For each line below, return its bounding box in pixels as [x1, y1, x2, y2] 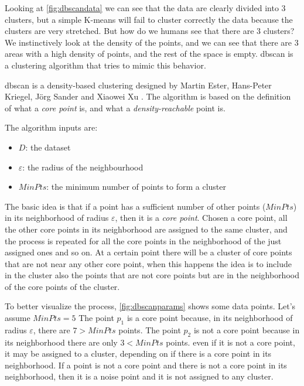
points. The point [118, 323, 181, 336]
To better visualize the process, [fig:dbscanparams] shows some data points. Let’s [5, 300, 296, 312]
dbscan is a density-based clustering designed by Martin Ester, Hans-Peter [5, 78, 272, 91]
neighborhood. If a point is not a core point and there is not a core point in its [5, 358, 287, 371]
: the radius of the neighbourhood [22, 160, 144, 173]
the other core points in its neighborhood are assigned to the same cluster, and [5, 223, 288, 235]
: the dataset [25, 141, 71, 153]
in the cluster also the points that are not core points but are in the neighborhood [5, 269, 299, 281]
